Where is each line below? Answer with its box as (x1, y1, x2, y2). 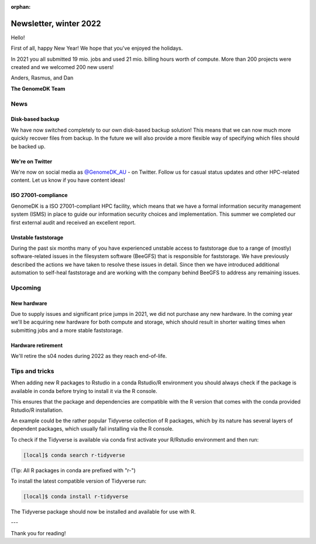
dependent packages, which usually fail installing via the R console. (11, 425, 174, 432)
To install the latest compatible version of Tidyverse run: (11, 477, 146, 485)
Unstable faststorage (11, 234, 64, 241)
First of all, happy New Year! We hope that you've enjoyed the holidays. (11, 44, 183, 52)
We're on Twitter (11, 158, 53, 165)
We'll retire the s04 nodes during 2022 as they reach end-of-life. (11, 353, 167, 360)
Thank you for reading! (11, 529, 66, 536)
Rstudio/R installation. (11, 407, 64, 414)
